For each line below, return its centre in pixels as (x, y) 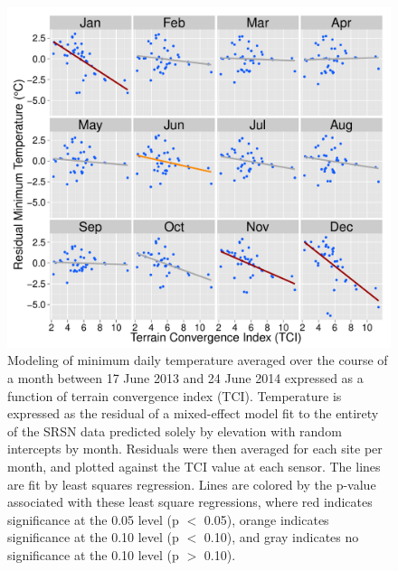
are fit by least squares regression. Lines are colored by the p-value (192, 484)
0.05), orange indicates (266, 519)
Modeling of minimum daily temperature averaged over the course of (198, 360)
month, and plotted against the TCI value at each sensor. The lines (194, 466)
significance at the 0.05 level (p (93, 519)
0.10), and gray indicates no (281, 537)
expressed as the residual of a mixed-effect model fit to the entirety (193, 413)
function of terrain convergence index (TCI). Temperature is (175, 395)
